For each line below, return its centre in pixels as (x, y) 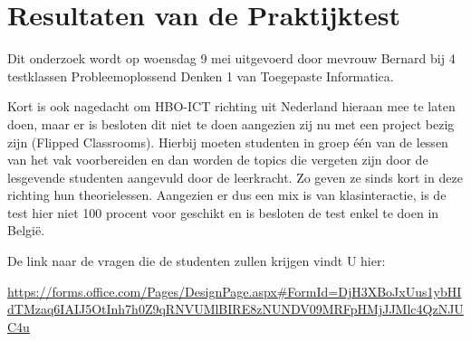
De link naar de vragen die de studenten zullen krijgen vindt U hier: (197, 261)
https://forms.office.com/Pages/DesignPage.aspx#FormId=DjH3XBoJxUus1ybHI (235, 291)
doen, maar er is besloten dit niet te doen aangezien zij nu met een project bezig (231, 123)
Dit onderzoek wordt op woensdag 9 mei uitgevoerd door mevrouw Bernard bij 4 (231, 58)
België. (26, 230)
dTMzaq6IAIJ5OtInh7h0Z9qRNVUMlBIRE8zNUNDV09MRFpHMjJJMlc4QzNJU (235, 309)
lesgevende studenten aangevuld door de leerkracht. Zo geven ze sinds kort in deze (235, 177)
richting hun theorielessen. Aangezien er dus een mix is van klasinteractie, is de (227, 195)
